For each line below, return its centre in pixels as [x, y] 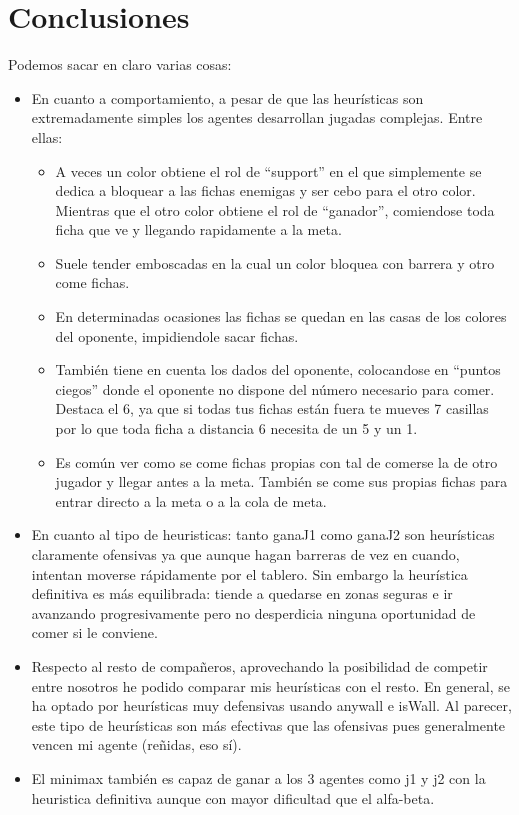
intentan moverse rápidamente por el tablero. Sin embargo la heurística [249, 573]
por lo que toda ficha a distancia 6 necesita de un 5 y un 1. [236, 428]
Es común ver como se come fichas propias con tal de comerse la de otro [276, 461]
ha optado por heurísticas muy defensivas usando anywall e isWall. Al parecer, [271, 705]
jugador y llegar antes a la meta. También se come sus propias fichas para [281, 481]
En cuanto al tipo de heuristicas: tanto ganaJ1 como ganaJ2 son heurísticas [263, 534]
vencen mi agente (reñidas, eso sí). [136, 744]
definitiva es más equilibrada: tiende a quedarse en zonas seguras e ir [242, 593]
